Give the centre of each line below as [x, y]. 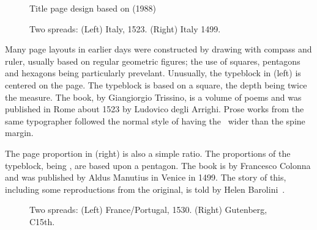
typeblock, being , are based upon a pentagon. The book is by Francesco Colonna [158, 165]
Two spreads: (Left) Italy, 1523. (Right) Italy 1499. [125, 28]
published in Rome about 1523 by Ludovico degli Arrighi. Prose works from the [155, 109]
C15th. [42, 221]
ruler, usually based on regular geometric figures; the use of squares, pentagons [153, 61]
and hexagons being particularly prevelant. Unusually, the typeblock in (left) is [153, 73]
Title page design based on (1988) [93, 8]
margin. [19, 133]
